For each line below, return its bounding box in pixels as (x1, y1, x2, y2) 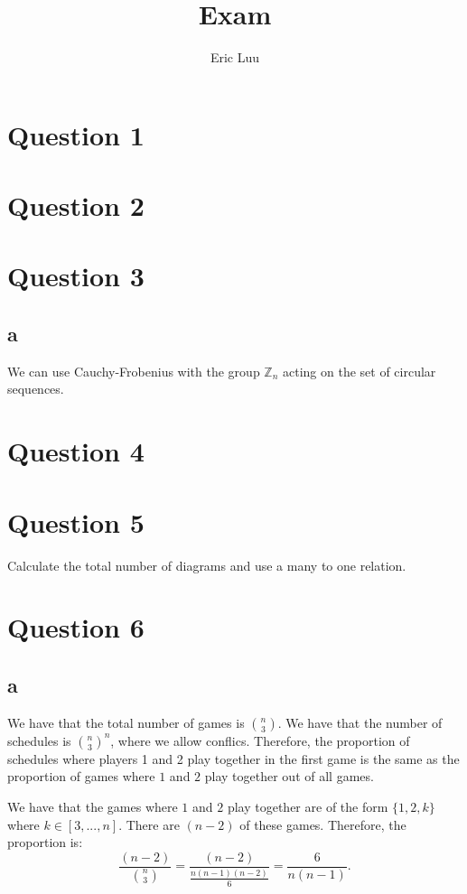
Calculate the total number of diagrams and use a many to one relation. (7, 555, 406, 574)
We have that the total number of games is (7, 712, 245, 731)
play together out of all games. (204, 767, 374, 786)
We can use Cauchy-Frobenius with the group (7, 361, 260, 380)
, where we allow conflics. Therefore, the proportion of (110, 731, 410, 750)
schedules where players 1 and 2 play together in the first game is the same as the (7, 749, 460, 768)
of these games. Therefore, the (239, 815, 406, 833)
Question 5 (7, 503, 145, 540)
